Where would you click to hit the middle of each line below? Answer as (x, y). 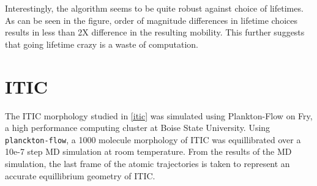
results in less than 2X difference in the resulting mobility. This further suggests (155, 32)
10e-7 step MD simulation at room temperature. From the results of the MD (148, 151)
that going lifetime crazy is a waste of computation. (102, 44)
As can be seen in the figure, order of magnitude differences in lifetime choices (151, 20)
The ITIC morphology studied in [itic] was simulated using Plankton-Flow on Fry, (159, 115)
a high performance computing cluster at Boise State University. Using (138, 128)
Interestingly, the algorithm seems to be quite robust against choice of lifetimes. (154, 8)
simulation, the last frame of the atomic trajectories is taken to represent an (147, 163)
